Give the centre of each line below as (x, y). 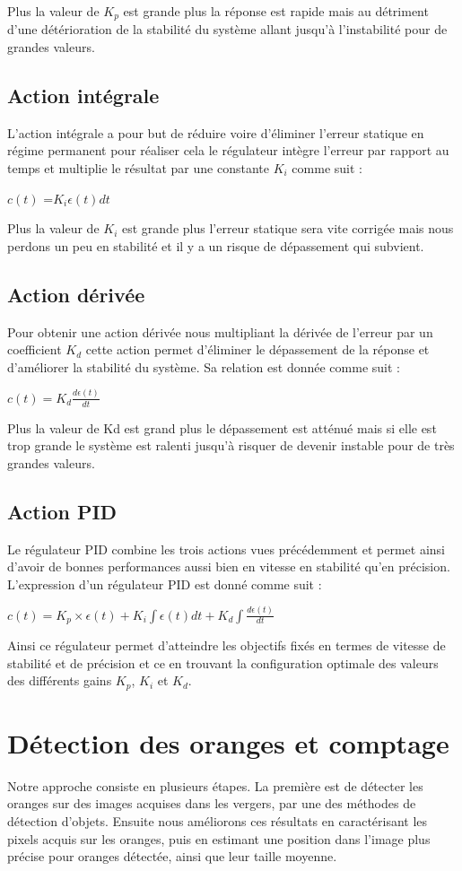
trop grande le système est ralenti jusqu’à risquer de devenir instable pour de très (231, 445)
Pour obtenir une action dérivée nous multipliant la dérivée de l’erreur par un (220, 331)
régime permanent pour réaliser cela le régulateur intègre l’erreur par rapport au (228, 150)
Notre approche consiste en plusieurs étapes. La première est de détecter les (215, 785)
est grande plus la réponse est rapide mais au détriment (276, 11)
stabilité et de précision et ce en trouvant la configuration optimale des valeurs (223, 662)
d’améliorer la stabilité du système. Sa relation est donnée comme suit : (204, 366)
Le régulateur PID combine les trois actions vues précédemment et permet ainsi (226, 549)
